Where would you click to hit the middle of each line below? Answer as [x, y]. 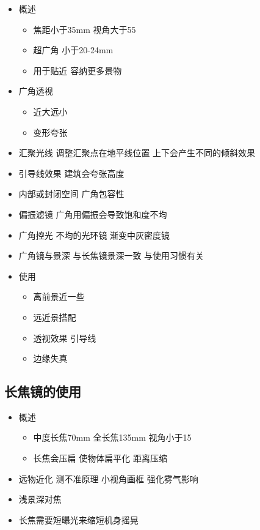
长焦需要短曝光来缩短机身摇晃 [78, 519]
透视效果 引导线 [65, 338]
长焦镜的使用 [43, 391]
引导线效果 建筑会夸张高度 [71, 173]
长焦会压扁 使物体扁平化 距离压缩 [100, 458]
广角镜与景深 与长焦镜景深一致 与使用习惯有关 [111, 256]
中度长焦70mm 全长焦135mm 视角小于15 [112, 437]
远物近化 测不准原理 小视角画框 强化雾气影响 [108, 478]
